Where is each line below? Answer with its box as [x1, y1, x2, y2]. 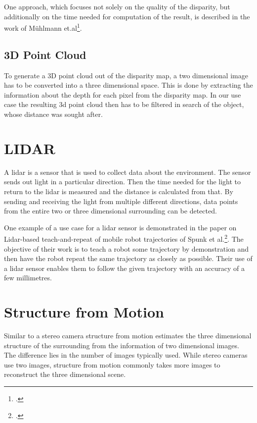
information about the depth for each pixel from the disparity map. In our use [4, 89, 241, 100]
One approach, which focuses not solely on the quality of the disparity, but [4, 1, 230, 11]
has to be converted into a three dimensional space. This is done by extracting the [4, 80, 253, 90]
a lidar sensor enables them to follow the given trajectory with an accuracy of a [4, 263, 245, 273]
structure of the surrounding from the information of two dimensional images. [4, 340, 239, 350]
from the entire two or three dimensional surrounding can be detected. [4, 206, 217, 216]
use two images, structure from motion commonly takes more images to [4, 359, 220, 370]
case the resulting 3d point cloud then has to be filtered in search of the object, [4, 99, 244, 109]
